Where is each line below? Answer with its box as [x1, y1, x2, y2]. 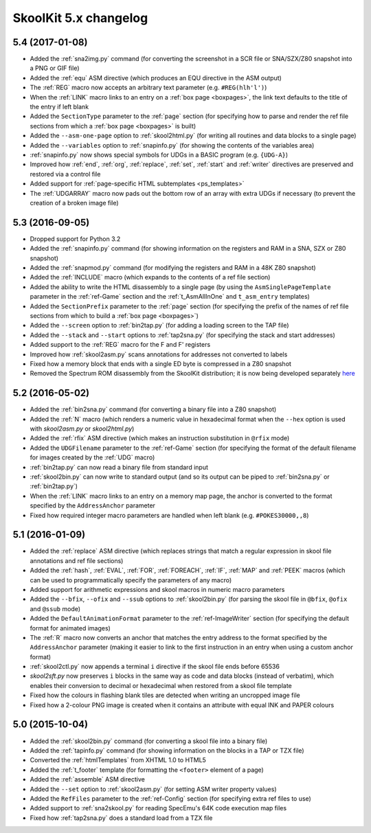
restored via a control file [30, 170, 101, 178]
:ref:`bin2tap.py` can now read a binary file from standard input [30, 463, 209, 471]
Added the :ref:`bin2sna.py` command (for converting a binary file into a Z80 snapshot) [30, 405, 277, 413]
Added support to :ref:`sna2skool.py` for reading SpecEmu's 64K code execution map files [30, 804, 287, 812]
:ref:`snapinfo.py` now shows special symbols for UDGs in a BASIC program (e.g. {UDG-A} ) [30, 150, 289, 159]
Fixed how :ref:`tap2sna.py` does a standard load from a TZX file [30, 814, 213, 822]
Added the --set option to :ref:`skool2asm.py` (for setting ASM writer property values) [30, 785, 278, 793]
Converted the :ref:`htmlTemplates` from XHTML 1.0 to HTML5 [30, 756, 206, 764]
